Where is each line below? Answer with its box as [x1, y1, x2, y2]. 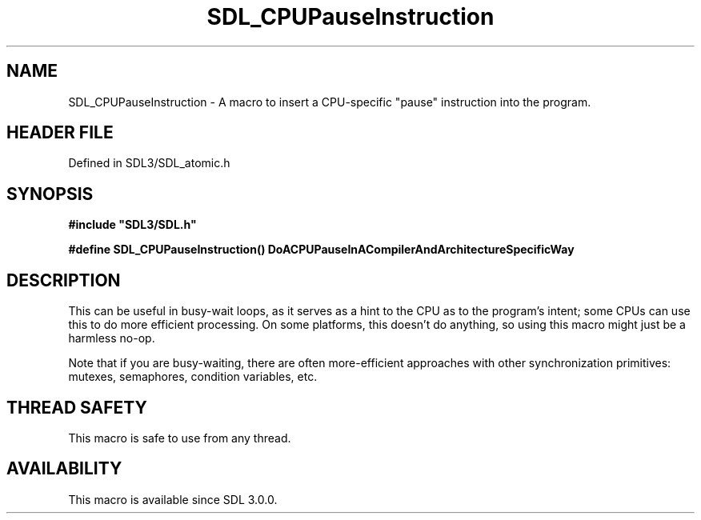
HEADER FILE [6, 122, 114, 143]
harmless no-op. [68, 331, 155, 346]
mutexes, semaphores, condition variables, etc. [68, 370, 318, 384]
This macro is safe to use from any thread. [68, 430, 291, 445]
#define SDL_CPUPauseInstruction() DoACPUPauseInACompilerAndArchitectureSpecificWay [68, 242, 575, 257]
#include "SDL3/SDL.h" [68, 218, 197, 232]
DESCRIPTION [6, 270, 121, 290]
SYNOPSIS [6, 183, 94, 204]
